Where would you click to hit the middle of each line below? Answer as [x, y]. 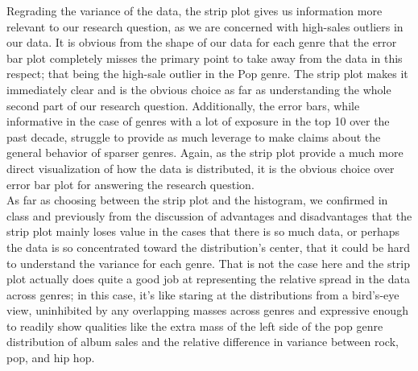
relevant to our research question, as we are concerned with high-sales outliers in [205, 26]
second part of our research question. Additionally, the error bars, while [183, 105]
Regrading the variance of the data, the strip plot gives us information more [195, 10]
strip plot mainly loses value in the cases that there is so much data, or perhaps [203, 231]
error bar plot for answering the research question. [130, 184]
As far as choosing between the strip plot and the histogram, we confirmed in [197, 200]
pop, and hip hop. [51, 358]
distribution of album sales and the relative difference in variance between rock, [203, 342]
